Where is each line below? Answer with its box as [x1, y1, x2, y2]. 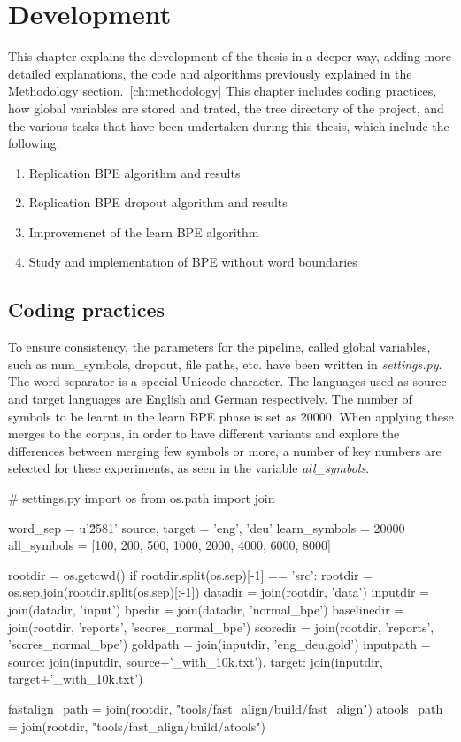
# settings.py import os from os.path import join [8, 489, 275, 507]
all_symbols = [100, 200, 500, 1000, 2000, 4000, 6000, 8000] [8, 536, 331, 554]
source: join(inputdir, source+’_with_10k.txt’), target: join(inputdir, [8, 652, 383, 670]
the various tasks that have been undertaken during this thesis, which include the [8, 116, 449, 135]
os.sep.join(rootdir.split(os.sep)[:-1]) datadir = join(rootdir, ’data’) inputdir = [8, 583, 429, 601]
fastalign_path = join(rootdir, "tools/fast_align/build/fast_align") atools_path [8, 699, 443, 717]
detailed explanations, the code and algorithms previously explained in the [8, 64, 412, 82]
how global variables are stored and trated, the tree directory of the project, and [8, 98, 444, 117]
